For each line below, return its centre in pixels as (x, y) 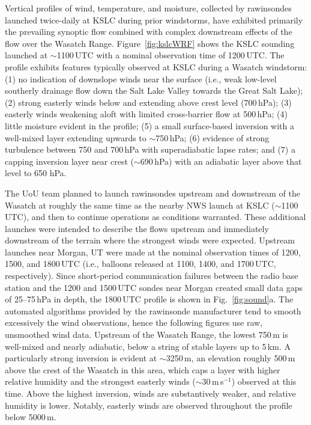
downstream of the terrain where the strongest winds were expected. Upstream (150, 240)
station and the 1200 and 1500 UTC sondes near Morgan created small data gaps (154, 287)
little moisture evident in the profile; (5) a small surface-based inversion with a (149, 125)
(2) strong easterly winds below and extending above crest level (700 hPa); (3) (148, 102)
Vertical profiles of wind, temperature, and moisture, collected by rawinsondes (148, 8)
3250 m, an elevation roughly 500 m (231, 358)
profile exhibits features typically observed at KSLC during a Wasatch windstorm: (156, 66)
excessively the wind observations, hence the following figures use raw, (134, 323)
